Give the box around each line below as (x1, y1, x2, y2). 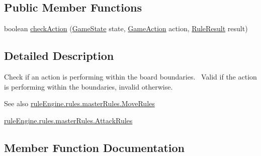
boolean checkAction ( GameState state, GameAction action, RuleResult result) (4, 23, 248, 34)
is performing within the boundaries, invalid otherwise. (4, 81, 173, 92)
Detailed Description (4, 48, 114, 63)
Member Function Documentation (4, 139, 185, 155)
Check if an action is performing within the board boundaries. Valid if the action (4, 71, 257, 82)
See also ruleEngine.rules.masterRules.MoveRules (4, 98, 155, 109)
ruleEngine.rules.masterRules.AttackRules (4, 115, 133, 125)
